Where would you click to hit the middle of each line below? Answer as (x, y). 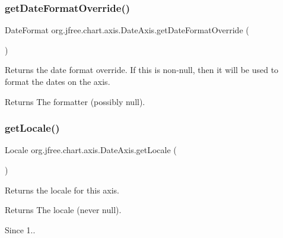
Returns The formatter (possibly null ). (75, 101)
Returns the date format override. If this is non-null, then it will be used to (142, 70)
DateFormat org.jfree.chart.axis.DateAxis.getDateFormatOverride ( (127, 30)
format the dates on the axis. (58, 81)
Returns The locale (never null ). (63, 210)
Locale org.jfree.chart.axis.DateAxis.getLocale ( (91, 150)
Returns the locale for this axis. (62, 190)
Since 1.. (20, 229)
